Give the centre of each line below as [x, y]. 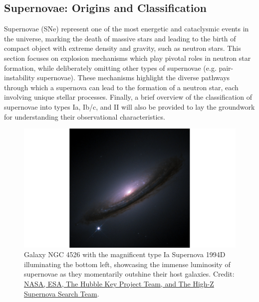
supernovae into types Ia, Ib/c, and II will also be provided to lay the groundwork [129, 106]
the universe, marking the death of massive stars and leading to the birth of [120, 38]
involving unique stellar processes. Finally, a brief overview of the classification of [128, 97]
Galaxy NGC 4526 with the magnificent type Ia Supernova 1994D [125, 254]
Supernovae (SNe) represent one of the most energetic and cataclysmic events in [127, 29]
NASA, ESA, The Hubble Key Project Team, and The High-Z [119, 284]
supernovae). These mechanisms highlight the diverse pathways [133, 77]
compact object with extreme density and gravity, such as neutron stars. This [123, 48]
